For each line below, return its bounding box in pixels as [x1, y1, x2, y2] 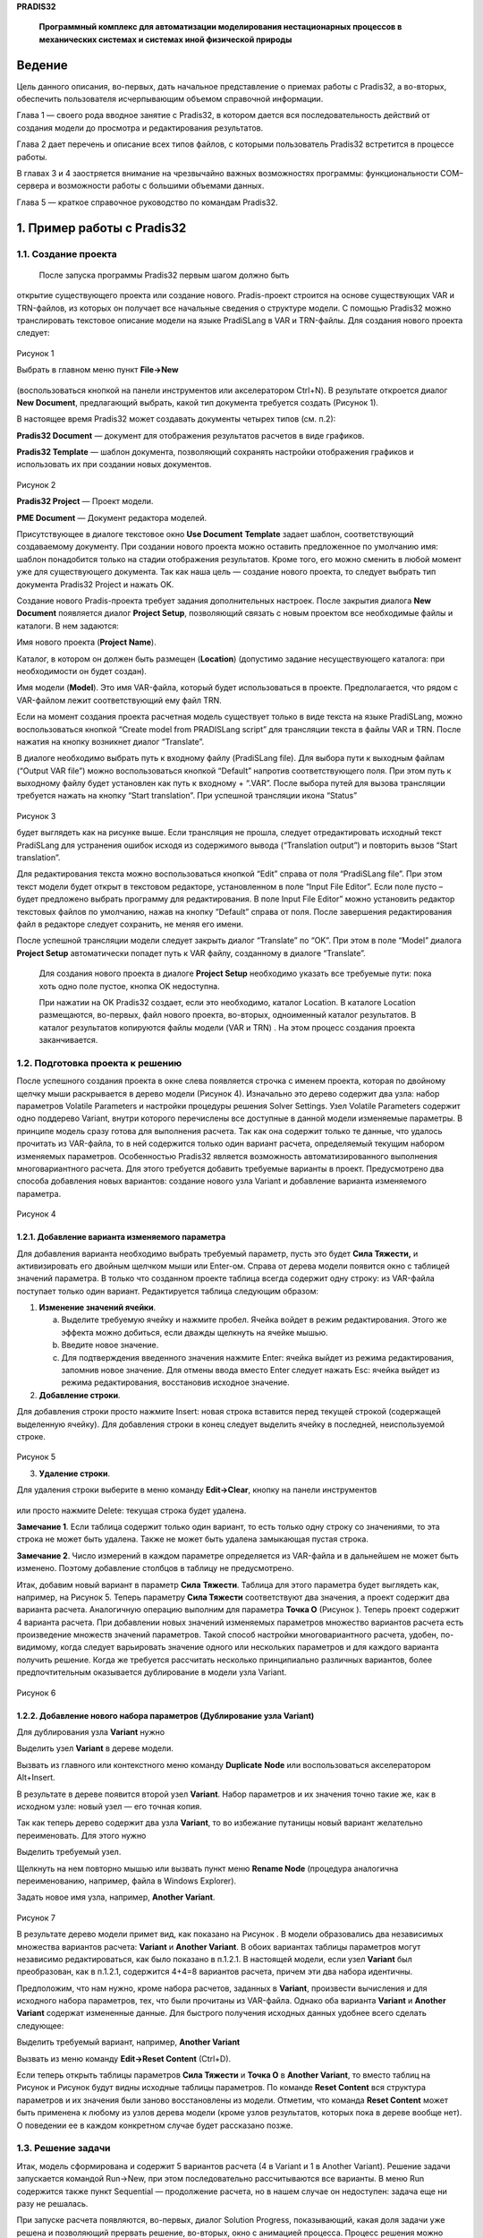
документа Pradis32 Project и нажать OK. [16, 578, 174, 590]
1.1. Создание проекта [16, 247, 118, 260]
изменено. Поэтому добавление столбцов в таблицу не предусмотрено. [16, 1563, 294, 1574]
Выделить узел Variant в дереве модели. [16, 1743, 174, 1754]
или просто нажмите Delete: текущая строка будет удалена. [16, 1505, 247, 1516]
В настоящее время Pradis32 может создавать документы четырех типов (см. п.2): [16, 414, 336, 424]
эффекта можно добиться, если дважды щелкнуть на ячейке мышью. [61, 1327, 328, 1337]
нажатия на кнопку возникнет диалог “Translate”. [16, 736, 205, 747]
